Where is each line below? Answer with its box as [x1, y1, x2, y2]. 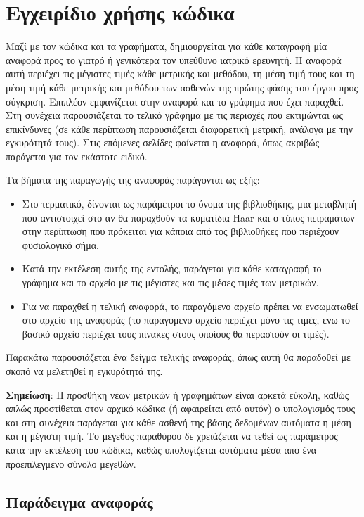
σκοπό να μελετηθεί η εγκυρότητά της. [6, 364, 163, 378]
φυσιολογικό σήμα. [22, 237, 99, 252]
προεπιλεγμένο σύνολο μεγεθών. [6, 456, 136, 471]
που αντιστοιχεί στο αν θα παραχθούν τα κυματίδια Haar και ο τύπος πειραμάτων [22, 210, 355, 224]
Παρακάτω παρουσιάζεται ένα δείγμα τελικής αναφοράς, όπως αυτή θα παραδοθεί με [6, 350, 351, 364]
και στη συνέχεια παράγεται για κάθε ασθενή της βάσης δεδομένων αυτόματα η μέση [6, 414, 351, 429]
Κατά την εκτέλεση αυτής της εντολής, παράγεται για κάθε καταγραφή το [22, 261, 322, 276]
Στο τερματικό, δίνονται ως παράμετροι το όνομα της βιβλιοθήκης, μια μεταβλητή [22, 196, 357, 211]
